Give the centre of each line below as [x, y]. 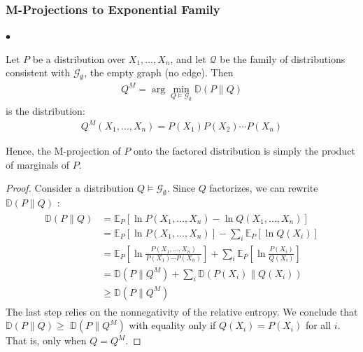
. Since [181, 188]
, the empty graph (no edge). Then [159, 72]
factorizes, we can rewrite [264, 188]
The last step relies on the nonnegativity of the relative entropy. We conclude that [182, 311]
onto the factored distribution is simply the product [244, 151]
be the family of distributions [283, 58]
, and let [188, 58]
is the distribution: [45, 110]
